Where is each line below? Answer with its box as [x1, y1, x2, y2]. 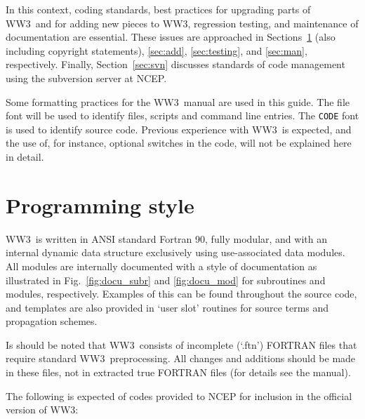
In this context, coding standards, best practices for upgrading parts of [6, 2, 311, 16]
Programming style [6, 190, 194, 219]
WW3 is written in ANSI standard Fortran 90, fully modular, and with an [6, 231, 327, 246]
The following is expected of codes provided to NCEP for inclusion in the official [6, 388, 352, 403]
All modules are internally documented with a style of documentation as [6, 258, 317, 273]
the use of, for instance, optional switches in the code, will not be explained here [6, 135, 352, 150]
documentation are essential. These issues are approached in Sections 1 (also [6, 29, 336, 44]
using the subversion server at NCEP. [6, 70, 167, 85]
